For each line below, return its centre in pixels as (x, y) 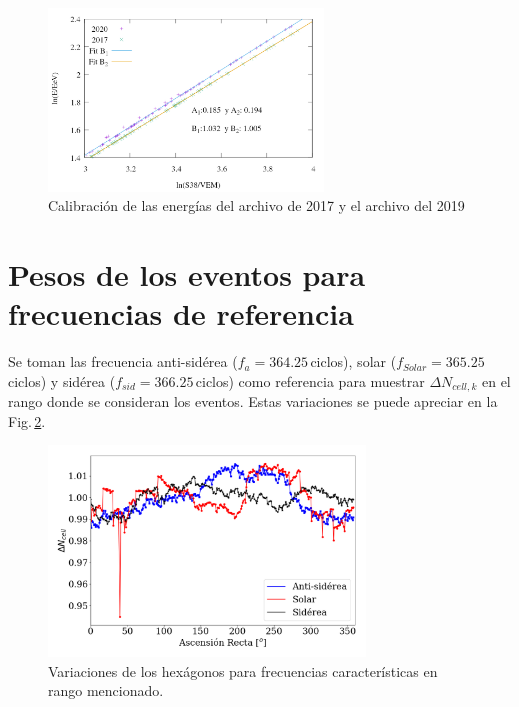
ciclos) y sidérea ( (62, 380)
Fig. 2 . (27, 420)
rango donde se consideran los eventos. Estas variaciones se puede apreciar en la (253, 401)
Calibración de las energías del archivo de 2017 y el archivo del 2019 (256, 205)
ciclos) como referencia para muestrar (310, 380)
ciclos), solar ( (353, 361)
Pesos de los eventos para (187, 273)
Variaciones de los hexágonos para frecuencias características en (243, 670)
